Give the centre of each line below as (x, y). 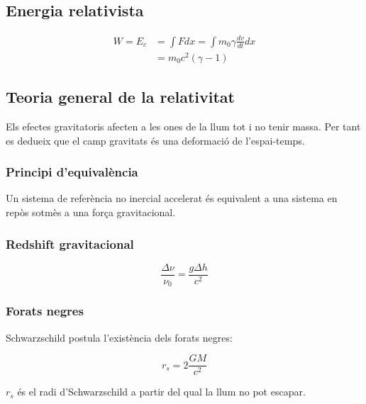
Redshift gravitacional (70, 243)
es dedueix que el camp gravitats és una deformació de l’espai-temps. (155, 140)
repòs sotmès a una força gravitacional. (91, 212)
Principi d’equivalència (72, 172)
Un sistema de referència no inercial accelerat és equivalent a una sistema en (172, 198)
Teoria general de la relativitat (120, 97)
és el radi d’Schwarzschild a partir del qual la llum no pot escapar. (161, 392)
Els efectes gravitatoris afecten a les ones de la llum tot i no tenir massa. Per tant (183, 127)
